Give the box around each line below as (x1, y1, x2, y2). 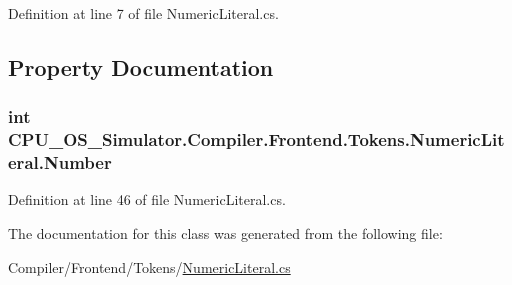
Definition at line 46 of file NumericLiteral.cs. (8, 189, 286, 210)
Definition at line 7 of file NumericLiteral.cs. (8, 3, 279, 23)
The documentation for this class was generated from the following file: (8, 223, 443, 244)
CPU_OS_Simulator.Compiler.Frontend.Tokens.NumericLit (8, 127, 505, 152)
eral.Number (8, 150, 112, 175)
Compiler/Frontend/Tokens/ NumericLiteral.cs (8, 256, 291, 277)
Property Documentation (8, 51, 274, 82)
